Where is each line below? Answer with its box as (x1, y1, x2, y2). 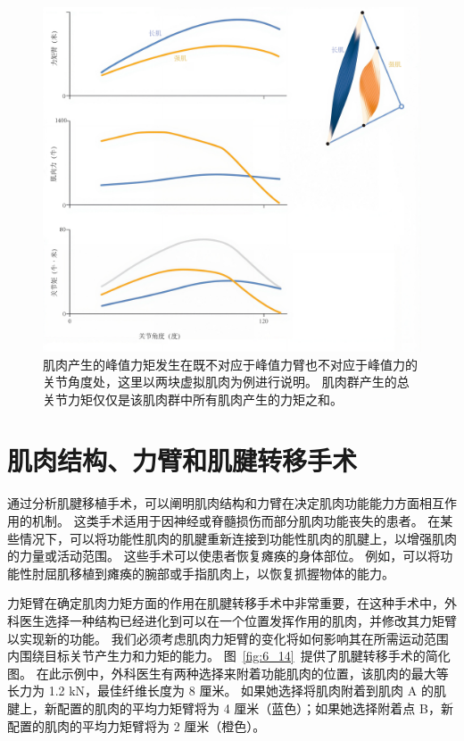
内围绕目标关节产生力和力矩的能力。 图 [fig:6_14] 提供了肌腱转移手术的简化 (7, 646, 451, 665)
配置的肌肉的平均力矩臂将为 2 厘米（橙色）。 (7, 716, 266, 735)
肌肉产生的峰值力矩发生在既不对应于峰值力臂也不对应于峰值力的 (43, 354, 418, 373)
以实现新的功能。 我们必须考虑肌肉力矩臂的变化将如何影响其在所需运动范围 (7, 629, 449, 647)
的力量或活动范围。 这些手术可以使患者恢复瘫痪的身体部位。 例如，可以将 (7, 546, 441, 565)
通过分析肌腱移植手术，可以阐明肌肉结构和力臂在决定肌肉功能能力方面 (7, 494, 419, 512)
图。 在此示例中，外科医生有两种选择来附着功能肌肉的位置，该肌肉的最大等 (7, 663, 449, 682)
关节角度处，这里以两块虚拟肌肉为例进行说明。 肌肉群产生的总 (43, 372, 410, 391)
